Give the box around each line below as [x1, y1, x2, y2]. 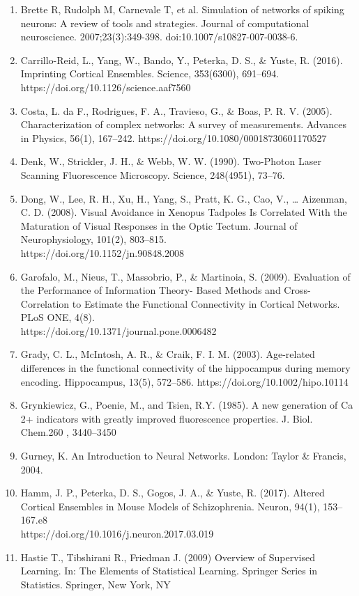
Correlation [20, 296, 70, 311]
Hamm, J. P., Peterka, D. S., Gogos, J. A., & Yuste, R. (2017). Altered [20, 485, 325, 500]
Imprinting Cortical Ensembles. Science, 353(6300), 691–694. [20, 66, 280, 81]
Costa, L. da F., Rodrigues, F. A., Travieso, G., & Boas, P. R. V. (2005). [20, 103, 333, 118]
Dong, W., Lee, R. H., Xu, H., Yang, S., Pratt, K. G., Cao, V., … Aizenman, [20, 191, 347, 205]
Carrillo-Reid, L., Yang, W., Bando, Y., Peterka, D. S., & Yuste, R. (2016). [20, 52, 343, 67]
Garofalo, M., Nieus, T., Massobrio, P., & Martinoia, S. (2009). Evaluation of [20, 269, 351, 283]
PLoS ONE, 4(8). [20, 310, 95, 324]
